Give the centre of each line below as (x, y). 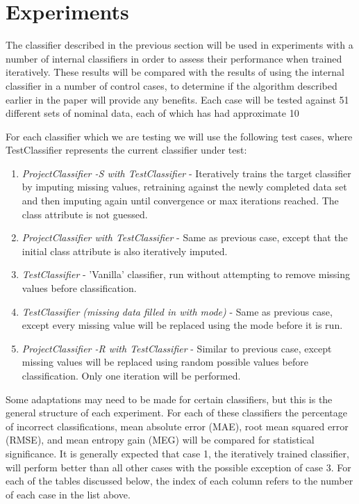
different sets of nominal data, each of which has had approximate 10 (152, 113)
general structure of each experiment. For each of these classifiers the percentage (176, 413)
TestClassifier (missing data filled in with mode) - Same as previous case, (177, 311)
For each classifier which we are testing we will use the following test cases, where (179, 136)
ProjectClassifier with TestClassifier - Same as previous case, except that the (185, 237)
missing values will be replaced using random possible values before (165, 362)
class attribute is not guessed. (85, 214)
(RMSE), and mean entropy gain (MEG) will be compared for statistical (160, 440)
